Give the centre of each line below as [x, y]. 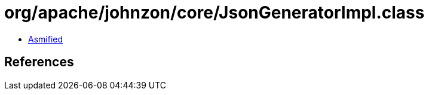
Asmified [46, 39]
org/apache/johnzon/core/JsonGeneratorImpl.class [214, 13]
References [39, 62]
